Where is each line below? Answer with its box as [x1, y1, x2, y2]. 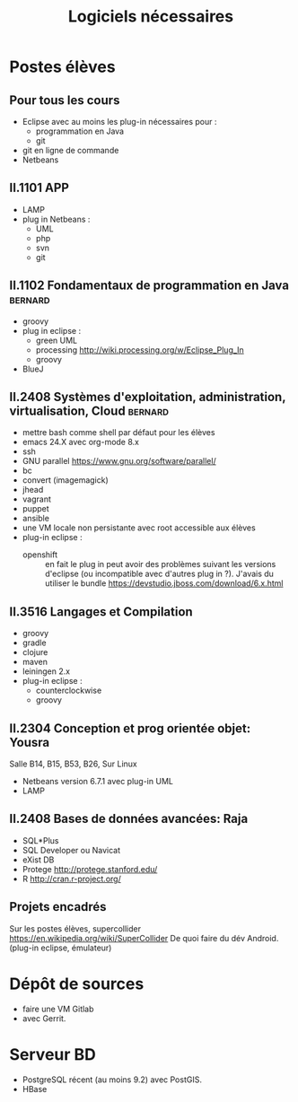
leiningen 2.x [22, 666, 70, 677]
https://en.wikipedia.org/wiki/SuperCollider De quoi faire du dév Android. [9, 932, 279, 943]
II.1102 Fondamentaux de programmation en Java [9, 278, 290, 293]
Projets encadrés [9, 899, 107, 914]
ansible [22, 513, 49, 524]
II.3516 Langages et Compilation [9, 604, 193, 619]
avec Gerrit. [22, 1012, 66, 1024]
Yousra [9, 734, 50, 750]
